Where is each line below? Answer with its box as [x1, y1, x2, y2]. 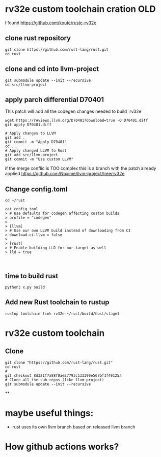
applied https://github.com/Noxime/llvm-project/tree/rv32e [5, 171, 125, 177]
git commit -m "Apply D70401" [5, 139, 67, 145]
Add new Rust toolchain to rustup [5, 298, 109, 306]
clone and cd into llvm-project [5, 65, 99, 73]
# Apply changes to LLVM [5, 131, 56, 136]
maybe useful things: [5, 408, 94, 419]
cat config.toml [5, 207, 38, 212]
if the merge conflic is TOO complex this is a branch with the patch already [5, 165, 156, 171]
